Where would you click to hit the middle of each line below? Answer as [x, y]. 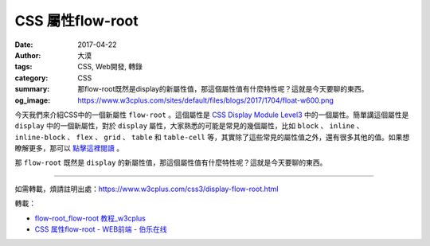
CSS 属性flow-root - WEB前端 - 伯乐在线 [101, 229]
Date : [24, 45]
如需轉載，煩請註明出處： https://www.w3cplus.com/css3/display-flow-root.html [147, 189]
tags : [23, 67]
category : [31, 78]
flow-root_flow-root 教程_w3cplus [90, 218]
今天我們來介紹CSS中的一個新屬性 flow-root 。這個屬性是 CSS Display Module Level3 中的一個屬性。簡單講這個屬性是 [212, 115]
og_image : [33, 100]
